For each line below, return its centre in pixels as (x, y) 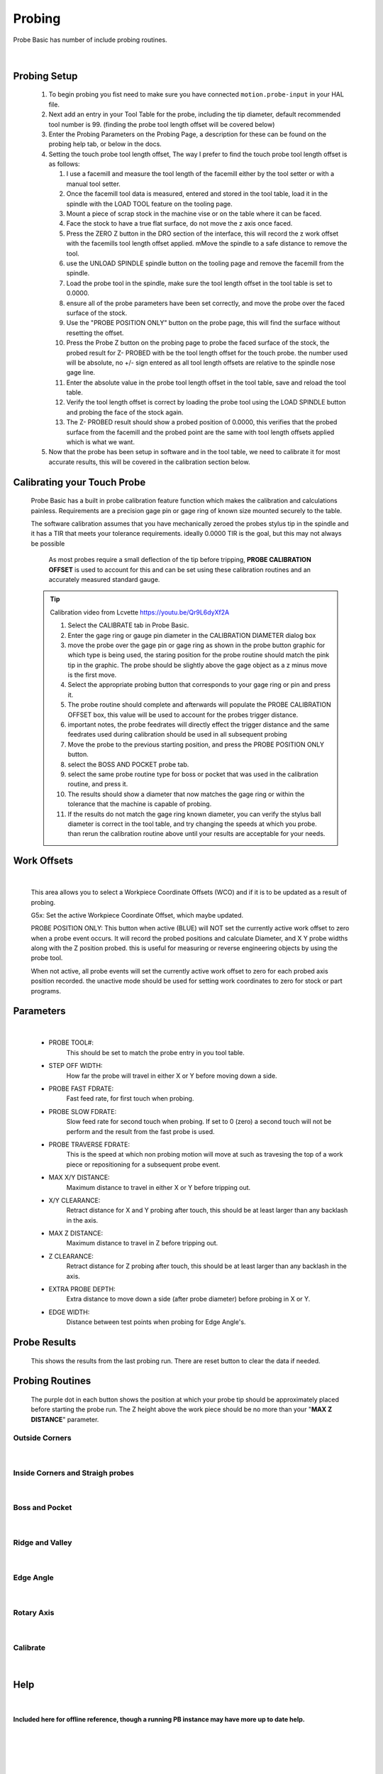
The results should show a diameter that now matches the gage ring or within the (186, 794)
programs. (46, 991)
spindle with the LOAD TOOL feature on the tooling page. (150, 204)
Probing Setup (45, 76)
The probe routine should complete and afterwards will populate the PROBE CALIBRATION (199, 705)
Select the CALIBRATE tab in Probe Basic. (128, 625)
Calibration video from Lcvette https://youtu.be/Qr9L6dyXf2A (140, 612)
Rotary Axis (34, 1613)
